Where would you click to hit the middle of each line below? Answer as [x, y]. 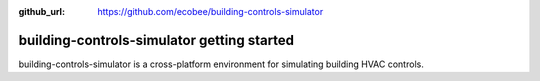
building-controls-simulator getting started [156, 40]
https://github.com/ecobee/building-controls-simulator [210, 11]
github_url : [41, 11]
